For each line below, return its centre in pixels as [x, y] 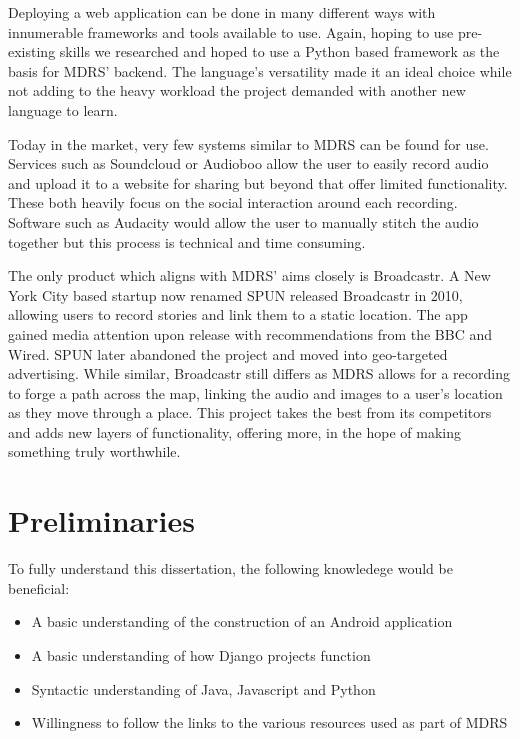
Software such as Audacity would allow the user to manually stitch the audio [243, 221]
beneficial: [39, 587]
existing [32, 51]
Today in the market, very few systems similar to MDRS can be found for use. [248, 143]
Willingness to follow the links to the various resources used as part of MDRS [269, 722]
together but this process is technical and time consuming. [187, 241]
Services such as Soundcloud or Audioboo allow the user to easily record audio [248, 163]
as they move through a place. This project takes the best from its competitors [250, 412]
